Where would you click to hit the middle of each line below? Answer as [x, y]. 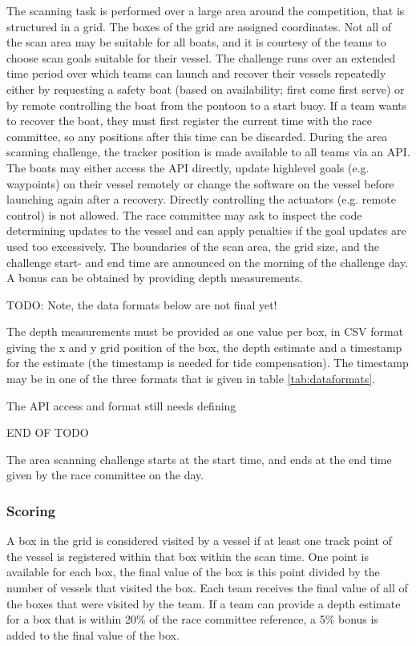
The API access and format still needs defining [121, 405]
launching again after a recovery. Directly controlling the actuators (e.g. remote [201, 199]
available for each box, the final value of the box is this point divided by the [193, 572]
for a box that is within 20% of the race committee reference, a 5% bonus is [192, 619]
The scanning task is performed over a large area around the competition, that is [206, 10]
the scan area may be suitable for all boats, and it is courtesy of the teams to [196, 42]
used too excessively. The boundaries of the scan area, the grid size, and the [193, 246]
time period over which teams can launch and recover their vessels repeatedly [196, 73]
